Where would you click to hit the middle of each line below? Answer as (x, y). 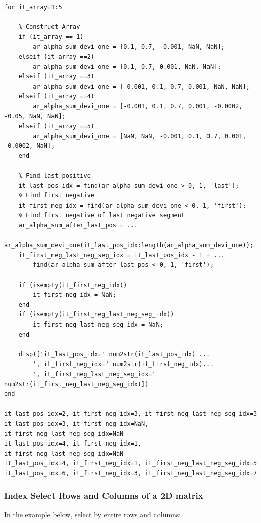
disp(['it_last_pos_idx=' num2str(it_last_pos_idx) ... (114, 354)
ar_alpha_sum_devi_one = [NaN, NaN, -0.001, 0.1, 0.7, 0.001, (140, 136)
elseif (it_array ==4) (56, 96)
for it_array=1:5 (33, 7)
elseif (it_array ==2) (56, 56)
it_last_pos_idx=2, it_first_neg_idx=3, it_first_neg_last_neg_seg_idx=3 (131, 414)
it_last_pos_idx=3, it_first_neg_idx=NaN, (76, 424)
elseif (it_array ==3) (56, 77)
